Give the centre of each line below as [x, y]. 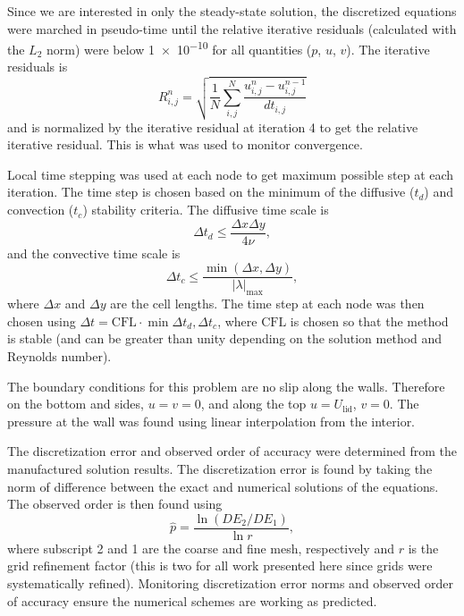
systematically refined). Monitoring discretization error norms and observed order [230, 582]
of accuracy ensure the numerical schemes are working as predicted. [192, 600]
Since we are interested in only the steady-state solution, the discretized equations [232, 11]
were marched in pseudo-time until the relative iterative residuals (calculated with [232, 28]
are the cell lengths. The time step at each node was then [267, 304]
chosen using [42, 321]
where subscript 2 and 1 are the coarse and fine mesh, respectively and [201, 548]
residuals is [38, 67]
